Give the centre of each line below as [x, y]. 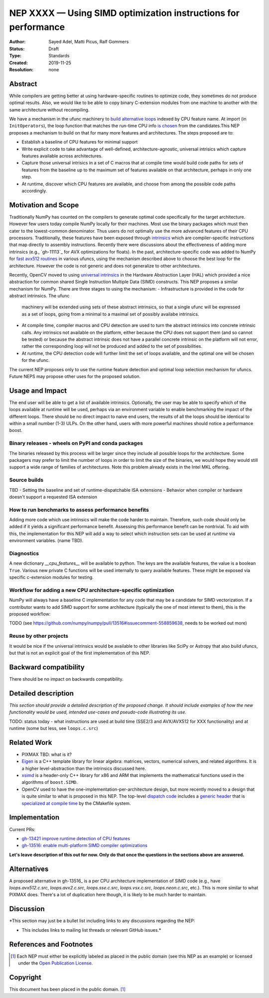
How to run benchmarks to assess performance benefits [79, 510]
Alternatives [29, 869]
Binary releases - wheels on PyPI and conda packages [76, 443]
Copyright [25, 977]
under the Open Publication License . [56, 963]
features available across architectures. [62, 156]
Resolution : [21, 69]
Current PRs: [22, 829]
